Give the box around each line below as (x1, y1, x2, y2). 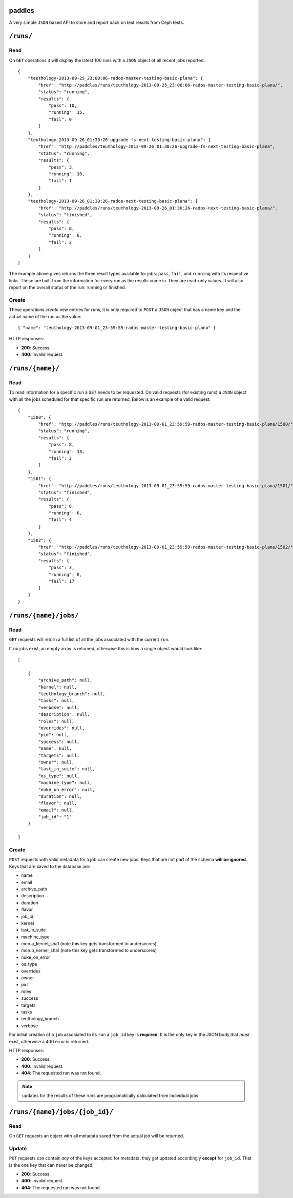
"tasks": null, (38, 698, 75, 703)
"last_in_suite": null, (38, 766, 95, 772)
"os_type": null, (38, 773, 80, 779)
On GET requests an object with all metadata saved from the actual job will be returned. (9, 1133, 184, 1139)
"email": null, (38, 807, 75, 813)
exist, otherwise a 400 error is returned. (9, 1038, 90, 1044)
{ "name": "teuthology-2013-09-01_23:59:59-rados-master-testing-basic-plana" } (18, 325, 216, 330)
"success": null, (38, 739, 80, 744)
